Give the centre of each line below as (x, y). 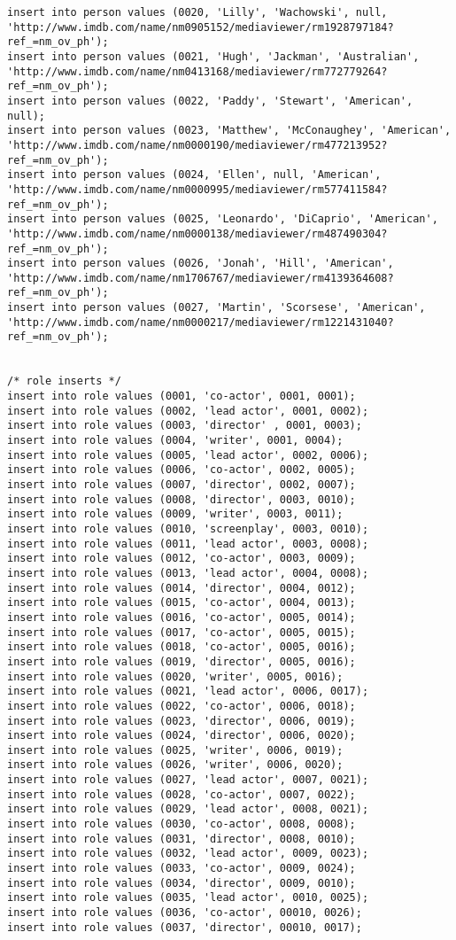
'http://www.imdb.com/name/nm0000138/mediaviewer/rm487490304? (197, 233)
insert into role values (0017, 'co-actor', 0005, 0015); (182, 632)
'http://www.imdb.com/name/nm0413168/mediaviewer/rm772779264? (197, 71)
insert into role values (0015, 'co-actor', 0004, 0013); (182, 603)
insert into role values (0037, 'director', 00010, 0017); (185, 927)
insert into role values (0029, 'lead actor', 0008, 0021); (188, 809)
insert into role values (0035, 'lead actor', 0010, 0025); (188, 898)
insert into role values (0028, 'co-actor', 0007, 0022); (182, 794)
